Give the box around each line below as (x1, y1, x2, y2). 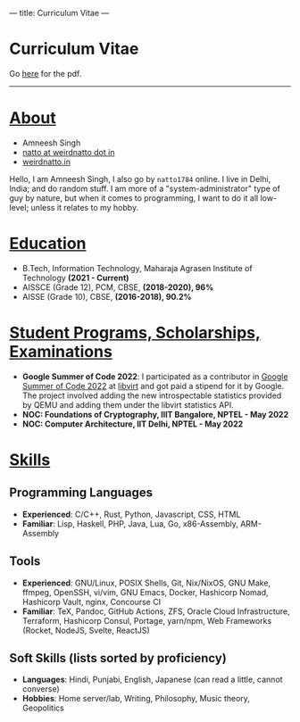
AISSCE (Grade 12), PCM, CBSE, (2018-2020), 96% (21, 281, 214, 293)
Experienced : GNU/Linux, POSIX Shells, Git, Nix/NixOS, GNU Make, (21, 577, 271, 588)
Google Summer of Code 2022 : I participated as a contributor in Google (21, 370, 288, 382)
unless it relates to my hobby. (30, 202, 139, 212)
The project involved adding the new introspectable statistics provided (21, 390, 282, 401)
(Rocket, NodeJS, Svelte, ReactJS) (21, 625, 150, 635)
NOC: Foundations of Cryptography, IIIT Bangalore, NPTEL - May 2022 (21, 409, 289, 419)
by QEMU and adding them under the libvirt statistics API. (21, 399, 234, 410)
